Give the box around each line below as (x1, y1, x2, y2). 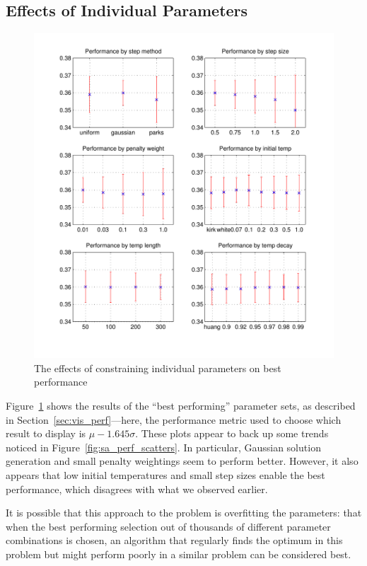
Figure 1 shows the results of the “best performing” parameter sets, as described (6, 398, 356, 412)
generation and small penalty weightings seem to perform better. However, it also (6, 454, 359, 468)
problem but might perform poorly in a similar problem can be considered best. (6, 546, 351, 561)
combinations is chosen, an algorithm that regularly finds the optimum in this (6, 533, 343, 548)
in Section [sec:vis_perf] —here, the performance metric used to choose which (6, 412, 342, 427)
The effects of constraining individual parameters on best (34, 360, 281, 375)
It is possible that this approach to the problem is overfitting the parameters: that (6, 505, 362, 520)
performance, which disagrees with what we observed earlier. (6, 481, 268, 496)
